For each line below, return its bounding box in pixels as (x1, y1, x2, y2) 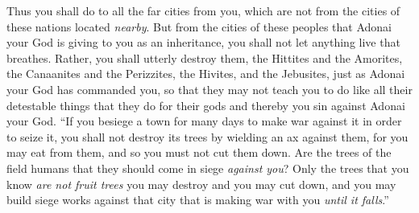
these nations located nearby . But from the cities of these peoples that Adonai (6, 18, 392, 35)
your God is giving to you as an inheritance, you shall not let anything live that (6, 34, 400, 51)
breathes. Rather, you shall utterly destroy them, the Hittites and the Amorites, (6, 49, 403, 66)
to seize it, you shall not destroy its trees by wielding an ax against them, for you (6, 128, 409, 145)
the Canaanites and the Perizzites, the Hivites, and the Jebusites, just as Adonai (6, 65, 405, 82)
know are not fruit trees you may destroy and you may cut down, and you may (6, 175, 396, 192)
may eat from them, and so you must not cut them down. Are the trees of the (6, 144, 392, 161)
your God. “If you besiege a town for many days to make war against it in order (6, 113, 402, 129)
